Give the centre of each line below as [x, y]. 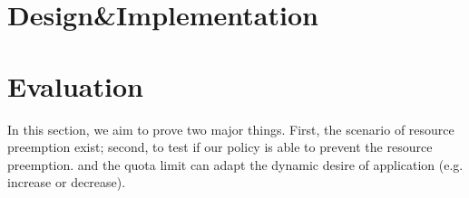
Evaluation [75, 85]
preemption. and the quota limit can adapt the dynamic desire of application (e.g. [235, 164]
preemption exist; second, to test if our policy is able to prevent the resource [220, 147]
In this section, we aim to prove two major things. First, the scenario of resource [231, 129]
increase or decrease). [67, 182]
